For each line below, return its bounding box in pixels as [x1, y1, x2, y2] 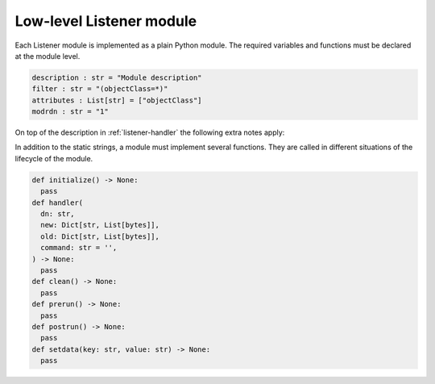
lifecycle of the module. [14, 153, 93, 163]
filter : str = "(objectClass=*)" [31, 85, 168, 94]
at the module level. [14, 51, 81, 61]
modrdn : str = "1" [31, 107, 109, 116]
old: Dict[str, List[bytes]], [40, 232, 160, 241]
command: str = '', [40, 243, 118, 253]
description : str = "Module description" [31, 73, 202, 82]
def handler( [31, 198, 84, 207]
